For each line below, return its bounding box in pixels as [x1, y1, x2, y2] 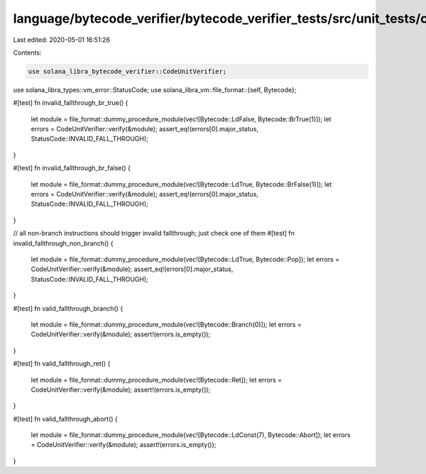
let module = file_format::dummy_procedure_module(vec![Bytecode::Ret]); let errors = [31, 375, 283, 384]
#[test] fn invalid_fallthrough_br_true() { [13, 99, 129, 107]
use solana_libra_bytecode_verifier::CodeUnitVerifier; [28, 67, 227, 75]
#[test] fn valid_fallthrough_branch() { [13, 304, 124, 312]
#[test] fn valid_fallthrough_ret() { [13, 359, 111, 368]
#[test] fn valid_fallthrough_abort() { [13, 414, 119, 423]
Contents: [13, 48, 42, 57]
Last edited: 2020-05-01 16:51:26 [13, 35, 110, 44]
